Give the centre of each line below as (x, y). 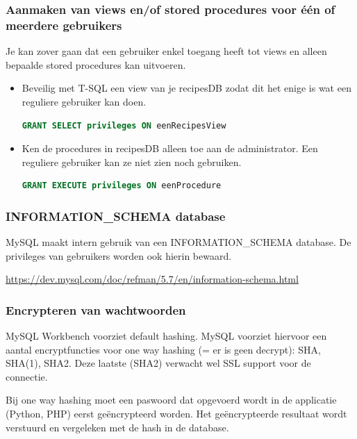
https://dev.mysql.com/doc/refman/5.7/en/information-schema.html (152, 279)
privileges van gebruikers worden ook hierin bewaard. (119, 255)
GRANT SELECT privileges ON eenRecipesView (124, 125)
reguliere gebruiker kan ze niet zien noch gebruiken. (132, 161)
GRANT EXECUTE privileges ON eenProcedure (122, 186)
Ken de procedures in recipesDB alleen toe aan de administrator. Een (170, 148)
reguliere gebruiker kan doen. (84, 101)
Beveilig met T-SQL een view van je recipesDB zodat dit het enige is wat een (186, 88)
